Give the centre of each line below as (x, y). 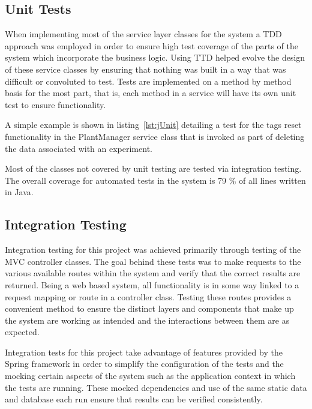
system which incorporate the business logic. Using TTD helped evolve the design (155, 57)
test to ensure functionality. (55, 104)
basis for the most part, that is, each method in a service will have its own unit (151, 93)
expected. (22, 332)
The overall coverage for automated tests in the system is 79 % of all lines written (155, 180)
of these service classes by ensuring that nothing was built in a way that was (145, 69)
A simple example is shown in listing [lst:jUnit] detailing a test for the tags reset (153, 125)
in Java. (19, 192)
